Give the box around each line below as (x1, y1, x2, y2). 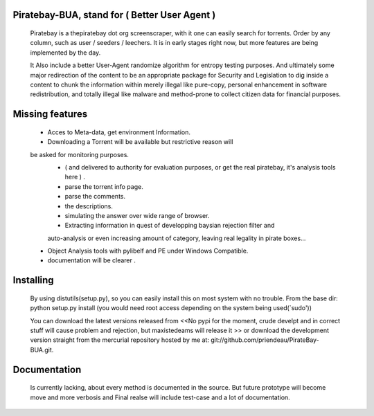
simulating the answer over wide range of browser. (64, 211, 210, 219)
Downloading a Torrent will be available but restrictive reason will (47, 138, 233, 146)
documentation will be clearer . (47, 256, 136, 264)
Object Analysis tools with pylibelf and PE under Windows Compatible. (47, 246, 249, 255)
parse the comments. (64, 192, 126, 201)
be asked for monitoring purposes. (30, 150, 130, 159)
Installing (12, 274, 55, 287)
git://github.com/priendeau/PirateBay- (210, 336, 320, 344)
